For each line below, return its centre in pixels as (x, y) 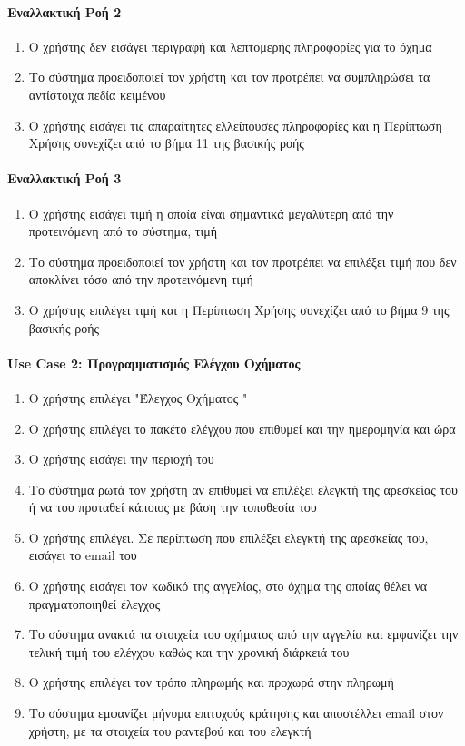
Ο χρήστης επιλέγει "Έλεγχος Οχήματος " (138, 397)
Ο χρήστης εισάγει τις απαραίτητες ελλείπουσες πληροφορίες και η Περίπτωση (235, 125)
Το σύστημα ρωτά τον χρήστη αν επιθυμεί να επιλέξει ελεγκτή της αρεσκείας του (243, 489)
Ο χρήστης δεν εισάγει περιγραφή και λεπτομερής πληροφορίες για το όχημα (230, 46)
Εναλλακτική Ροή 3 (64, 178)
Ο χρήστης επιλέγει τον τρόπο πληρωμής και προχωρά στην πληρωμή (211, 682)
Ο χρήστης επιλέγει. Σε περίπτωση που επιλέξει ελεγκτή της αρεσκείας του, (228, 537)
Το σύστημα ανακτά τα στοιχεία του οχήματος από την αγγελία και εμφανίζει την (243, 634)
